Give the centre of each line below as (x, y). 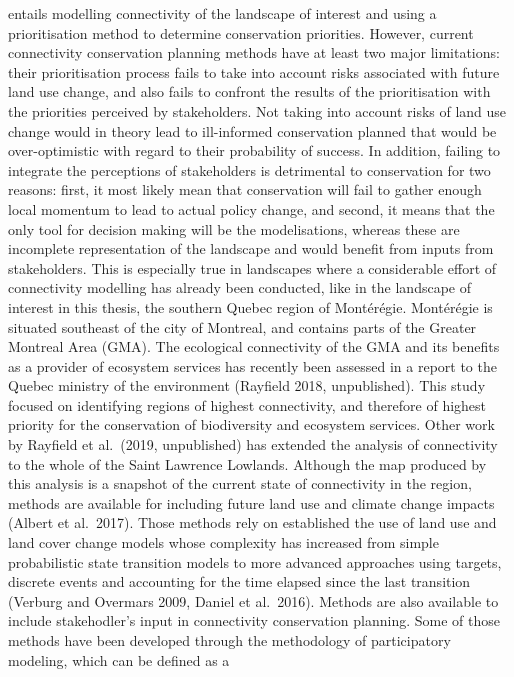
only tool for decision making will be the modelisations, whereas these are (234, 228)
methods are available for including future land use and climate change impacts (251, 502)
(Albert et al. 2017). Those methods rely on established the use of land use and (252, 522)
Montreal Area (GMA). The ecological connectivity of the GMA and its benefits (254, 346)
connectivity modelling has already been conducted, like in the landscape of (239, 287)
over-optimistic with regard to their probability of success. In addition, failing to (254, 150)
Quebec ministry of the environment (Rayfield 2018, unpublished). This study (247, 385)
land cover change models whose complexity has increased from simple (223, 542)
